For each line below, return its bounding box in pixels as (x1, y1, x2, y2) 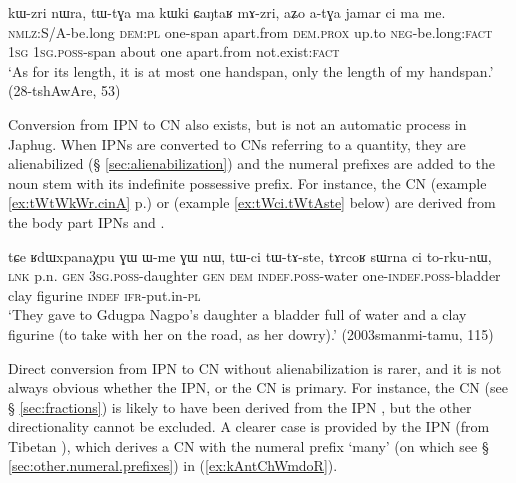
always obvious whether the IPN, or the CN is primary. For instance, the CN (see (8, 377, 508, 398)
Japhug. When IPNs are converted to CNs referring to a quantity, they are (8, 133, 466, 154)
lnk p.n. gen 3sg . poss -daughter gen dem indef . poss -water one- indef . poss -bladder (8, 265, 501, 286)
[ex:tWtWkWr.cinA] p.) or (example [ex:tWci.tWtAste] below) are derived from (8, 192, 496, 213)
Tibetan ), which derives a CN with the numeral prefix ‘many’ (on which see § (8, 435, 489, 456)
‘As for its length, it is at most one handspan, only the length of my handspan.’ (8, 60, 494, 81)
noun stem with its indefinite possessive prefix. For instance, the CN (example (8, 172, 487, 193)
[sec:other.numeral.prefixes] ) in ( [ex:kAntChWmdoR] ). (8, 455, 338, 476)
